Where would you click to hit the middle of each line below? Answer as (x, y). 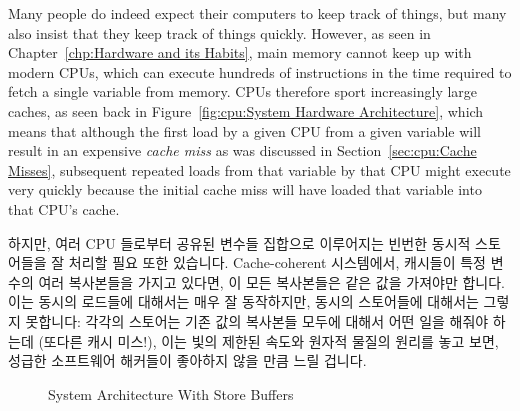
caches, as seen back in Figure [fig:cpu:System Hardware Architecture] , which (246, 110)
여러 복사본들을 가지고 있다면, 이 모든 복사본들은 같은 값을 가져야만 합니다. (271, 281)
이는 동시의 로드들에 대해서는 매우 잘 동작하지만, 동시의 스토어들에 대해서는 (243, 301)
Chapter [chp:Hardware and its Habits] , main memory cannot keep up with (240, 52)
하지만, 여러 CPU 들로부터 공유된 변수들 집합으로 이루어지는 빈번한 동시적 (239, 242)
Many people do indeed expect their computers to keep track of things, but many (257, 13)
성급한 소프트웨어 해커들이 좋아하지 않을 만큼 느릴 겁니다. (187, 360)
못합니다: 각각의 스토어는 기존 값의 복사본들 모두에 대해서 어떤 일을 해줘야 (257, 320)
